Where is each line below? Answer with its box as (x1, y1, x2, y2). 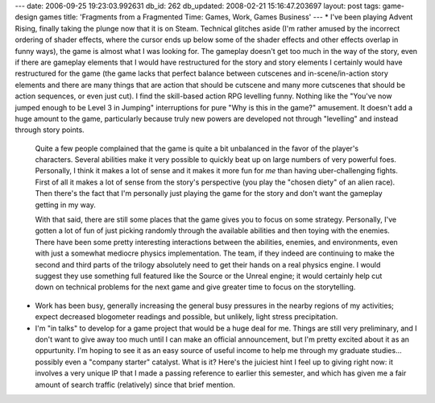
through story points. (14, 125, 85, 135)
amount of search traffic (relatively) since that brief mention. (35, 380, 235, 389)
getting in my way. (35, 200, 96, 210)
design (14, 12, 38, 22)
